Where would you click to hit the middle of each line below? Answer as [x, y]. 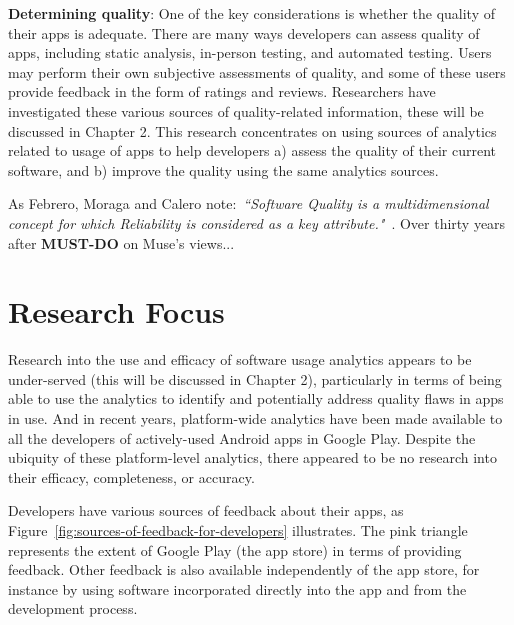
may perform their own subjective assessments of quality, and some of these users [257, 71]
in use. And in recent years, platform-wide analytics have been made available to [255, 418]
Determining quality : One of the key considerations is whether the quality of [252, 13]
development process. [73, 608]
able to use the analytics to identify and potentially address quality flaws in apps [256, 398]
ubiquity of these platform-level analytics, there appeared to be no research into [252, 457]
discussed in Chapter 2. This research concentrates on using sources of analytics [252, 130]
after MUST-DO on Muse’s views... [121, 242]
